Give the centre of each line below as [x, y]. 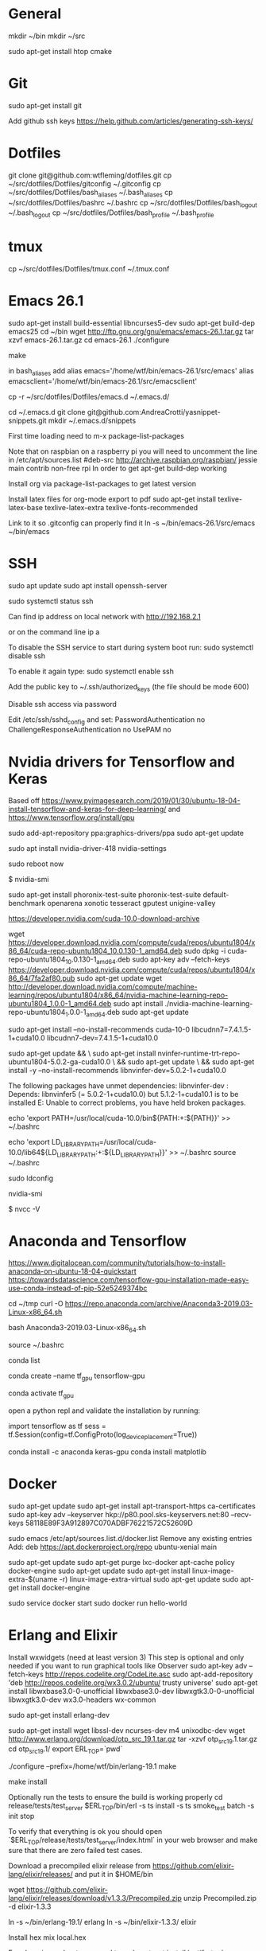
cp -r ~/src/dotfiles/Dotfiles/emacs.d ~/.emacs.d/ [89, 396]
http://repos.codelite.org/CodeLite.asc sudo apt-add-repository [149, 1674]
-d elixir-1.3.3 [30, 1906]
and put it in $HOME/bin [114, 1874]
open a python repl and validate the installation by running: [104, 1411]
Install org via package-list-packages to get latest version [102, 483]
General [35, 14]
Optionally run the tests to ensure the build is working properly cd [116, 1797]
